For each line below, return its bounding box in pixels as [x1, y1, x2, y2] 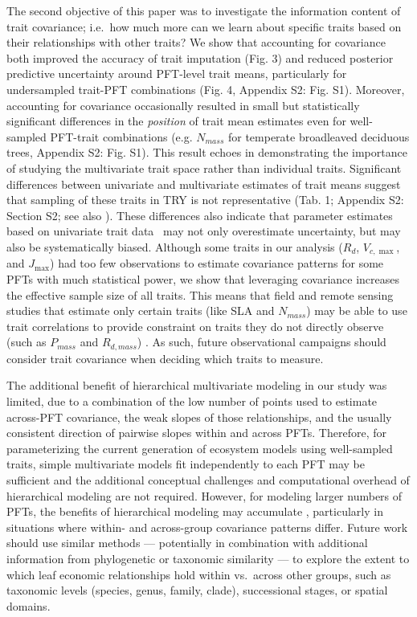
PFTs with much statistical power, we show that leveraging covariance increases [6, 270, 399, 287]
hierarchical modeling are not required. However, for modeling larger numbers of [6, 487, 403, 504]
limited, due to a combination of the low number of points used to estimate [6, 392, 378, 409]
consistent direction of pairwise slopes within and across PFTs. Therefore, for [6, 424, 386, 441]
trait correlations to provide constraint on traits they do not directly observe [6, 317, 384, 334]
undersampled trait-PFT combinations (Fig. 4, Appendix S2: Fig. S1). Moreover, [6, 80, 405, 97]
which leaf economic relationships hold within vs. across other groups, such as [6, 566, 391, 582]
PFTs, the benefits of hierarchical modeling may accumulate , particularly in [6, 503, 383, 520]
